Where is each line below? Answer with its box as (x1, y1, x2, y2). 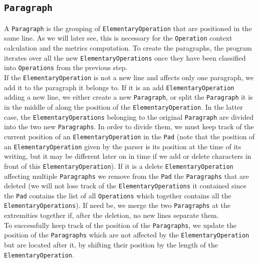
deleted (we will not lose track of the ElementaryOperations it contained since (4, 180, 246, 191)
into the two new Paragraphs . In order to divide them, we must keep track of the (4, 121, 254, 132)
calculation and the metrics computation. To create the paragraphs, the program (4, 43, 252, 53)
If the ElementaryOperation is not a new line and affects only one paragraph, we (4, 72, 254, 82)
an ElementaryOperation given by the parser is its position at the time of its (4, 141, 241, 151)
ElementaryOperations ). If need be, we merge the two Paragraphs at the (4, 200, 230, 210)
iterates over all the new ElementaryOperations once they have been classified (4, 52, 246, 63)
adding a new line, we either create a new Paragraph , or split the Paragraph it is (4, 92, 253, 102)
